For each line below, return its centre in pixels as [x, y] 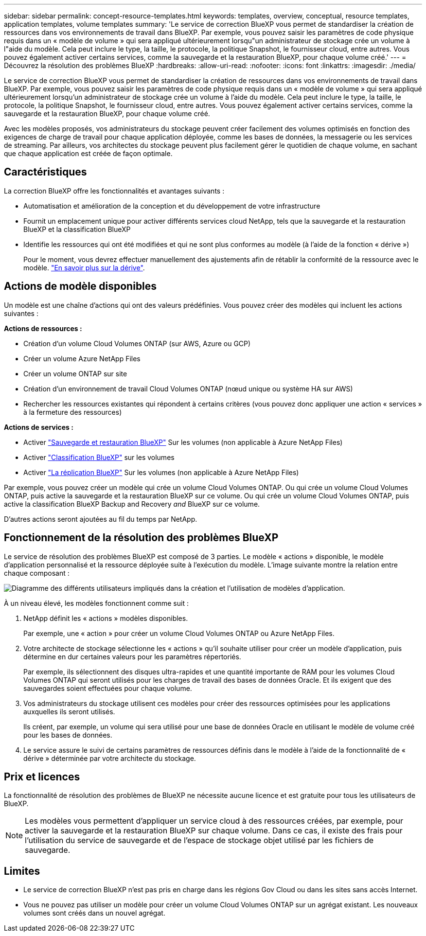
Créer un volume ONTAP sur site [75, 373]
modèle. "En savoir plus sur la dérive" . [84, 267]
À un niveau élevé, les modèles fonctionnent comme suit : [96, 603]
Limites [22, 871]
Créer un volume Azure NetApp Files [82, 358]
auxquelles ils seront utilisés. [69, 711]
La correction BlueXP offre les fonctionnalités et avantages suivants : [114, 191]
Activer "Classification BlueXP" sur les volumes [99, 457]
